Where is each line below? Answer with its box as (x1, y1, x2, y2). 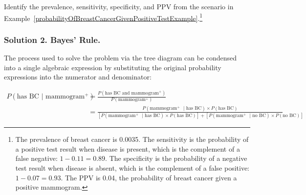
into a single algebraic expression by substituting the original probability (4, 62, 221, 72)
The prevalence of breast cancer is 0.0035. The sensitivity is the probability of (15, 134, 249, 144)
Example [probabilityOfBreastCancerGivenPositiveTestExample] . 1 (4, 11, 203, 23)
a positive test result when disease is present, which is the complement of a (15, 143, 240, 154)
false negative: (15, 153, 58, 163)
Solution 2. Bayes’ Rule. (4, 33, 101, 45)
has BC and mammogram (105, 90, 159, 96)
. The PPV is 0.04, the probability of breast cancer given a (61, 172, 237, 182)
